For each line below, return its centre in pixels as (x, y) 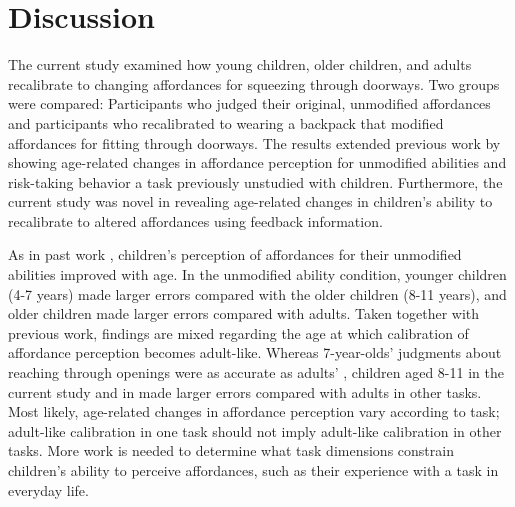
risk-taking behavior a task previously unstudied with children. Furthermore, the (255, 181)
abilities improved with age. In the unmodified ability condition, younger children (257, 274)
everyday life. (48, 489)
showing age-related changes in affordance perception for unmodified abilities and (257, 162)
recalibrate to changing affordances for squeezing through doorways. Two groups (254, 83)
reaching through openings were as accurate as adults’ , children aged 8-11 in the (256, 372)
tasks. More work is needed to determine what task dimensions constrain (231, 450)
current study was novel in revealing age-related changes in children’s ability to (250, 201)
